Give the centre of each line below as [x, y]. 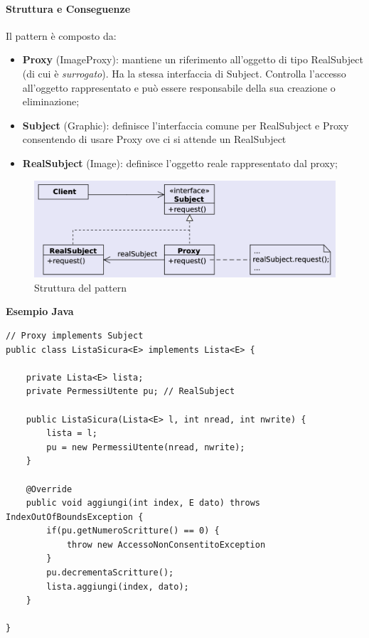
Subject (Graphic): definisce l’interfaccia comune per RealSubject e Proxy [186, 125]
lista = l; [72, 434]
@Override [49, 489]
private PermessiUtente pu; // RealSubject [130, 392]
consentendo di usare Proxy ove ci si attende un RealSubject [154, 139]
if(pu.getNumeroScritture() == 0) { [133, 531]
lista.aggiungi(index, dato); [118, 586]
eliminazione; [51, 101]
